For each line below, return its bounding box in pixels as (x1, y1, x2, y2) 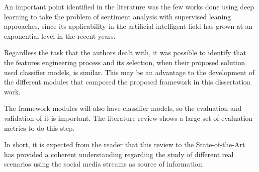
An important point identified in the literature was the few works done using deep (4, 1, 254, 11)
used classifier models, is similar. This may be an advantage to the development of (4, 67, 255, 77)
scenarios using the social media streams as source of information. (4, 159, 204, 169)
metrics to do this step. (4, 122, 75, 133)
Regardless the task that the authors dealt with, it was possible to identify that (4, 47, 246, 58)
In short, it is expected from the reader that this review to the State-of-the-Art (4, 139, 245, 150)
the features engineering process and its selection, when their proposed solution (4, 57, 245, 67)
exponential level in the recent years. (4, 30, 116, 41)
